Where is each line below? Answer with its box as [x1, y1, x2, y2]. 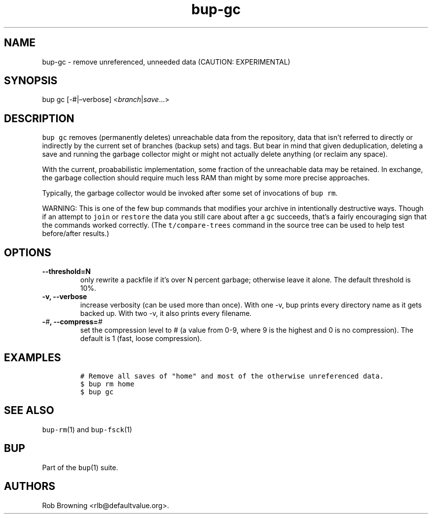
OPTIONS [4, 246, 51, 259]
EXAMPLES [4, 351, 61, 364]
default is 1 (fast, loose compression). [80, 334, 202, 343]
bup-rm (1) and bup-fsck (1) [42, 425, 132, 434]
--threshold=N [42, 267, 91, 276]
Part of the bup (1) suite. [42, 463, 118, 472]
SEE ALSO [4, 404, 54, 417]
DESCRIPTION [4, 112, 74, 125]
